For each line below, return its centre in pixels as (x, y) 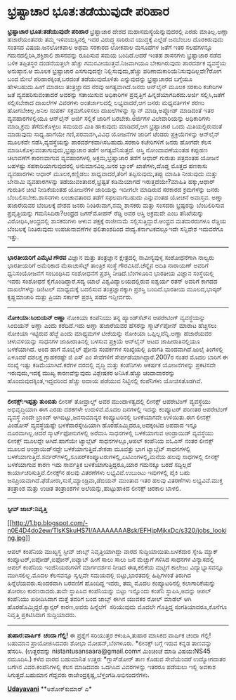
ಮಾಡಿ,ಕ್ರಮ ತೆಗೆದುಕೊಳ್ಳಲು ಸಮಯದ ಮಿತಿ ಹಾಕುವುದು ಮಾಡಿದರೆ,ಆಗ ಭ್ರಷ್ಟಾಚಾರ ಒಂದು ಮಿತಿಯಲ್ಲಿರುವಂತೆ (115, 126)
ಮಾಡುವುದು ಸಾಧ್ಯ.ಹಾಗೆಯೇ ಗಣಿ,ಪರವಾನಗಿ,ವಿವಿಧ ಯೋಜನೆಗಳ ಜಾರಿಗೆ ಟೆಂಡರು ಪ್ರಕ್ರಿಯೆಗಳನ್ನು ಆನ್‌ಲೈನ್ (113, 134)
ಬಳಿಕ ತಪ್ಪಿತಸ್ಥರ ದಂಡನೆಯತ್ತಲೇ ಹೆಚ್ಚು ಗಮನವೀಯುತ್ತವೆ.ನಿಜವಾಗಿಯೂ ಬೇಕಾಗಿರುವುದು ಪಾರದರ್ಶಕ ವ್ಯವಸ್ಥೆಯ (117, 62)
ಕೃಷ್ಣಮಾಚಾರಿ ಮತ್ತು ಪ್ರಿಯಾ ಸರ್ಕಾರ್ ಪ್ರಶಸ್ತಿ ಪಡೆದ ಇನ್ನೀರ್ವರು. (70, 297)
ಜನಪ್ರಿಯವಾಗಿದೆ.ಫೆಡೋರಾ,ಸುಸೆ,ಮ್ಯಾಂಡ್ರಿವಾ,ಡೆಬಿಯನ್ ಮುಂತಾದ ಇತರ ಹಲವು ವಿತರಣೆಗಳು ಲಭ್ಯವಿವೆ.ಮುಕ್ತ (115, 480)
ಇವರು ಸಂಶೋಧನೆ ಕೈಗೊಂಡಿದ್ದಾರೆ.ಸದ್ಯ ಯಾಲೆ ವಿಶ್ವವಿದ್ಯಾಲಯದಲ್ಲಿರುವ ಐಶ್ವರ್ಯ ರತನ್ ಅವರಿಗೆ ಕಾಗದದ (112, 281)
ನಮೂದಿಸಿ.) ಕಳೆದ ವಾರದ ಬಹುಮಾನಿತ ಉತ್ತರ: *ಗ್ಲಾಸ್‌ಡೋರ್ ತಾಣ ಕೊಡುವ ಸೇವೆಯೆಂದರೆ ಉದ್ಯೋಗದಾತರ (117, 659)
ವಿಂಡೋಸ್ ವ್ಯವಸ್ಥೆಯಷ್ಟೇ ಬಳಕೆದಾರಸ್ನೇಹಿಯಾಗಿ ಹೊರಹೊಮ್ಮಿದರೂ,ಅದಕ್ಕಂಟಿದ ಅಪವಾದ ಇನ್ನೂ (103, 425)
